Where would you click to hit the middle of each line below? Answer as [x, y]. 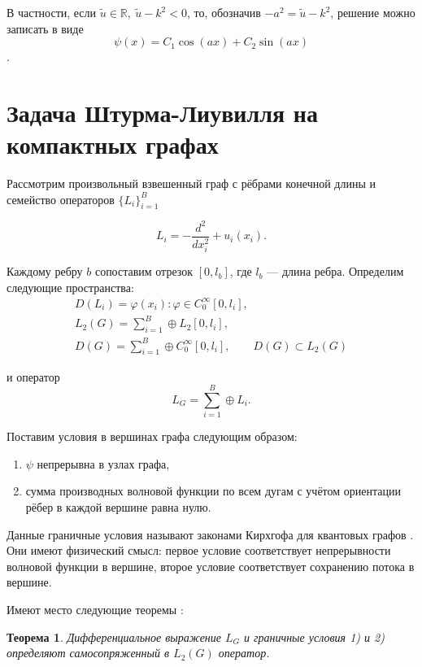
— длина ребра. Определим [335, 271]
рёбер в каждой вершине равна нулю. [118, 507]
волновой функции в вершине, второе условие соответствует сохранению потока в [211, 566]
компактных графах [113, 144]
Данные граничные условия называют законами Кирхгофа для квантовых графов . [210, 534]
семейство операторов [61, 199]
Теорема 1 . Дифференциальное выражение [114, 636]
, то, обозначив [224, 12]
